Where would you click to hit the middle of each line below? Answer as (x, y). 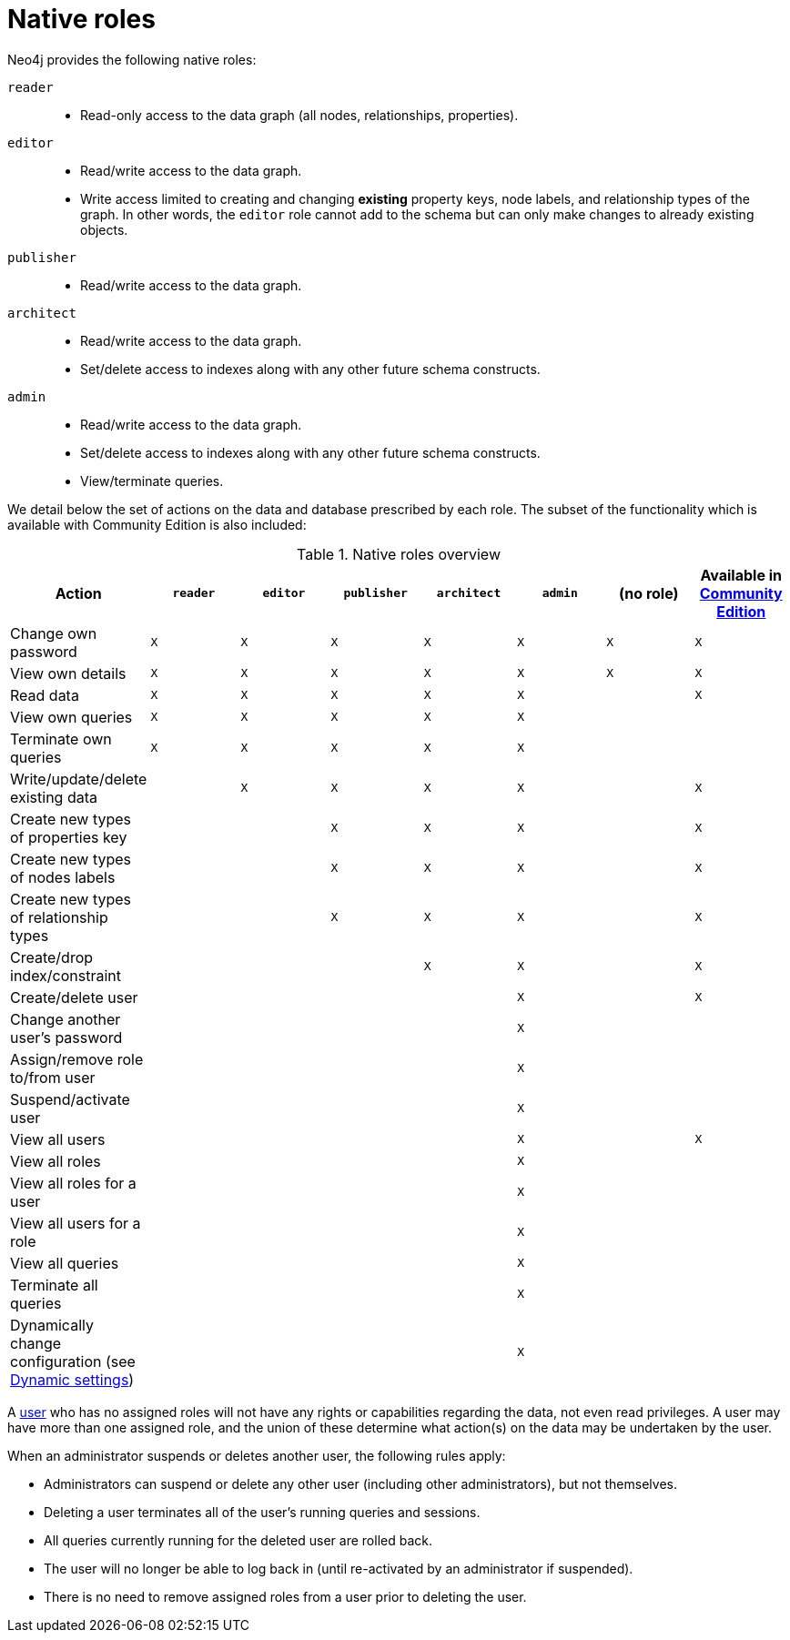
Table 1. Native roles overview (399, 554)
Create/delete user (74, 997)
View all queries (65, 1263)
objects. (104, 229)
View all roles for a (73, 1183)
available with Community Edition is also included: (157, 524)
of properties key (69, 837)
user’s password (66, 1037)
